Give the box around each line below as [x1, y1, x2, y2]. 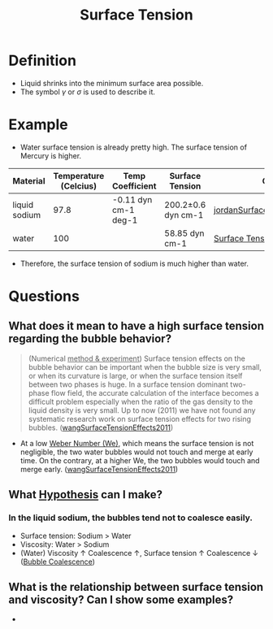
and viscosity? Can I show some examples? [8, 592, 234, 606]
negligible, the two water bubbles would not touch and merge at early [19, 447, 253, 457]
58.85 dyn [164, 228, 205, 239]
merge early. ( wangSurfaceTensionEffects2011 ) [19, 464, 179, 474]
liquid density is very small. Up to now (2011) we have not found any [28, 405, 256, 415]
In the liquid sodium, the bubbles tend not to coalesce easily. [8, 512, 253, 523]
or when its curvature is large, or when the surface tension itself [28, 371, 243, 380]
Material [12, 175, 45, 186]
